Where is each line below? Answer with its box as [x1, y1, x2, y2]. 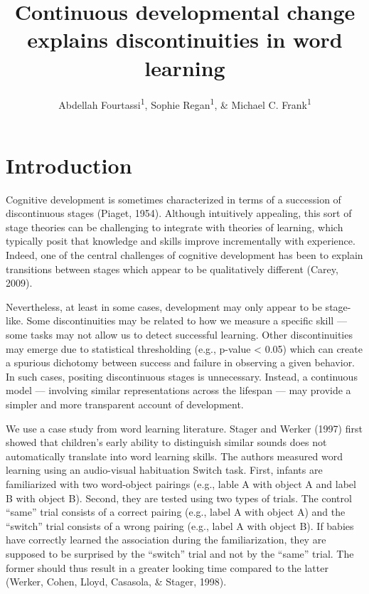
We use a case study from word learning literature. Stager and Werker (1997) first [6, 420, 363, 435]
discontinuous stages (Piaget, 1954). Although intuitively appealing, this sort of [6, 206, 352, 221]
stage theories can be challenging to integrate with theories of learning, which [6, 219, 343, 234]
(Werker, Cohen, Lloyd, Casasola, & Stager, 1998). [6, 574, 227, 589]
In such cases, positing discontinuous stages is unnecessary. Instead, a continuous [6, 368, 358, 383]
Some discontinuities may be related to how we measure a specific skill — [26, 313, 347, 328]
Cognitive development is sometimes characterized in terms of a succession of [6, 191, 341, 206]
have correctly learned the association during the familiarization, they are [6, 532, 326, 547]
